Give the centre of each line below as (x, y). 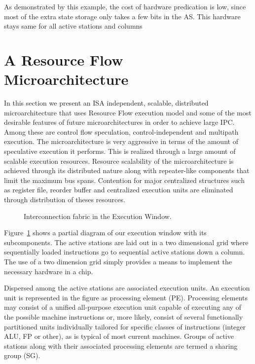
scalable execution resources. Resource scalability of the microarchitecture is (119, 161)
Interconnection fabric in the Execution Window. (98, 216)
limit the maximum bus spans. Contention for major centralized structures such (124, 180)
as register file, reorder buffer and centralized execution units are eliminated (119, 190)
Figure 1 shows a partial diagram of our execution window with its (105, 233)
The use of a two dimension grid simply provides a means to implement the (118, 261)
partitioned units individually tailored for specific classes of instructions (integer (125, 326)
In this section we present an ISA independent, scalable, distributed (106, 103)
